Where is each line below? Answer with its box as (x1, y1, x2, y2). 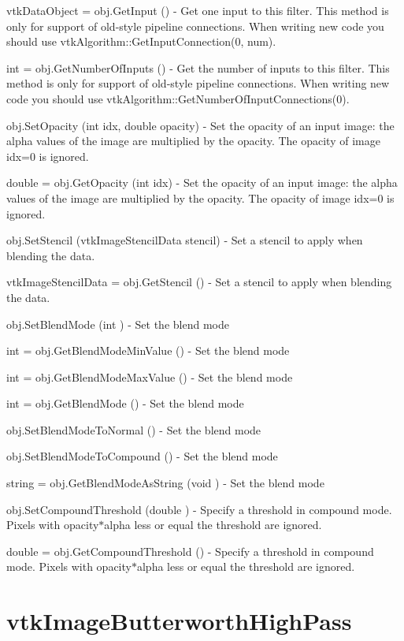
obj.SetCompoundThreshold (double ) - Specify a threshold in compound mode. (6, 501, 392, 517)
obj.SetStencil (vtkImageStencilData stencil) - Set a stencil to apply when (6, 232, 363, 248)
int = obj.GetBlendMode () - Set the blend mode (6, 395, 244, 412)
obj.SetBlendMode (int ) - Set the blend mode (6, 315, 229, 332)
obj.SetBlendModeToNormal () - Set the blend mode (6, 421, 261, 438)
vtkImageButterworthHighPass (6, 605, 352, 637)
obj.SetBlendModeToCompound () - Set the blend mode (6, 448, 278, 464)
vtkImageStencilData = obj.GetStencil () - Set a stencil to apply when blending (6, 274, 392, 290)
